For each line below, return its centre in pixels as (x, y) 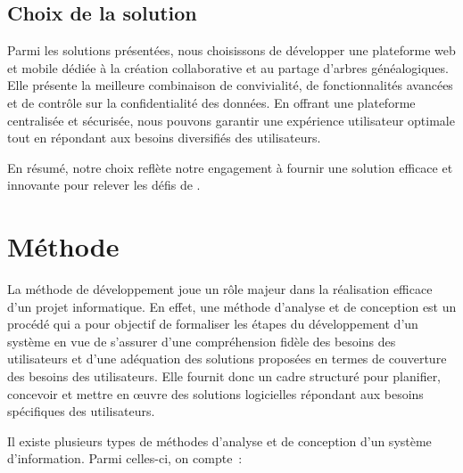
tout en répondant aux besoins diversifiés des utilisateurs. (164, 138)
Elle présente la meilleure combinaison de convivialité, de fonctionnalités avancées (230, 85)
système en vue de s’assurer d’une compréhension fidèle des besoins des (202, 341)
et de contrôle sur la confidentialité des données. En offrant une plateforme (211, 102)
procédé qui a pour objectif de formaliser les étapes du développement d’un (213, 324)
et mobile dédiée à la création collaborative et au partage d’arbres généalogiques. (228, 67)
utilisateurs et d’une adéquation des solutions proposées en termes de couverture (227, 359)
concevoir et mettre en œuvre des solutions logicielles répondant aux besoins (215, 393)
